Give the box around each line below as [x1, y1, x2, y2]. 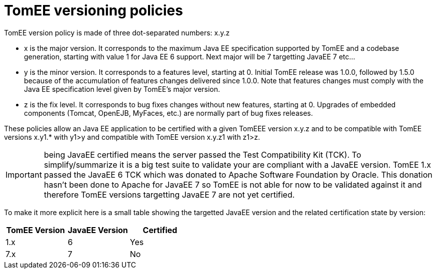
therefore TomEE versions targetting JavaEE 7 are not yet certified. [43, 189, 295, 200]
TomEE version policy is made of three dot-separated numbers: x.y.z [4, 28, 230, 37]
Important [5, 169, 42, 180]
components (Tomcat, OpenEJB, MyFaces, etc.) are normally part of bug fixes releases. [24, 108, 313, 117]
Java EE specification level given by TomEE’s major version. [24, 84, 220, 93]
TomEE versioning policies [4, 2, 183, 19]
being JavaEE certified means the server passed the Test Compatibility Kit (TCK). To [43, 149, 361, 160]
